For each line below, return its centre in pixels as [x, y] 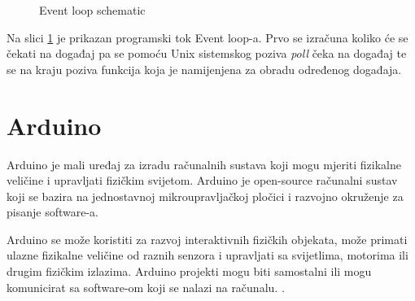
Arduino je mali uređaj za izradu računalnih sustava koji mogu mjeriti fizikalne [204, 164]
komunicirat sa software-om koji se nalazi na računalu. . [146, 287]
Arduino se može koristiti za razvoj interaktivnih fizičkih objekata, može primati [207, 239]
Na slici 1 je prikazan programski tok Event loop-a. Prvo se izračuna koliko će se [207, 37]
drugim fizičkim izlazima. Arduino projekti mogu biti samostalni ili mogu [189, 271]
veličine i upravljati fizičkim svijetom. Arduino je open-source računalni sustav [202, 180]
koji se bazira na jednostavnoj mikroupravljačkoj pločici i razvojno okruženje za [205, 196]
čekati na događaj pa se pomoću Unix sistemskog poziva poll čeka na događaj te [207, 53]
